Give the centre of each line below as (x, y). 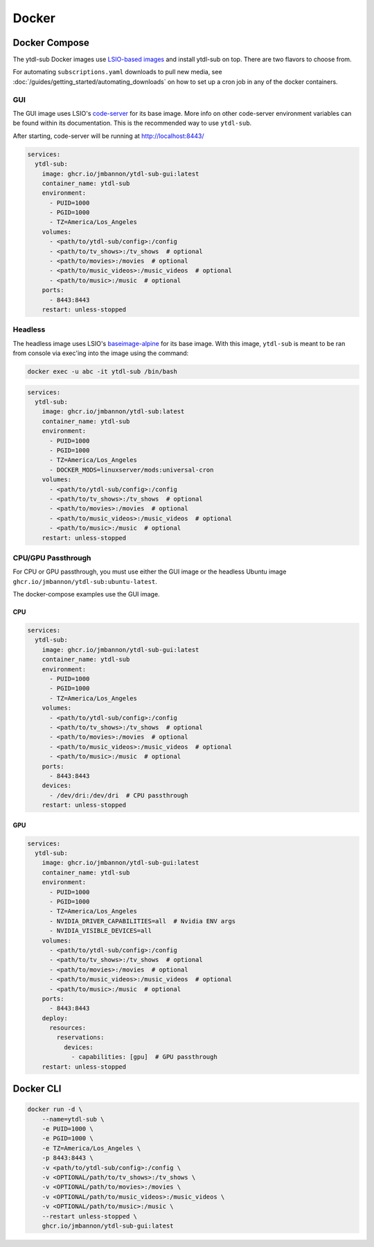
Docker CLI (37, 1089)
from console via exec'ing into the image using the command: (101, 353)
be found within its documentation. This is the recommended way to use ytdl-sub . (132, 123)
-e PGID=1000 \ (68, 1138)
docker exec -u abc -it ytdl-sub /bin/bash (103, 372)
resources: (68, 1028)
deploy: (55, 1018)
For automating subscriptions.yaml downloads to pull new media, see (117, 72)
